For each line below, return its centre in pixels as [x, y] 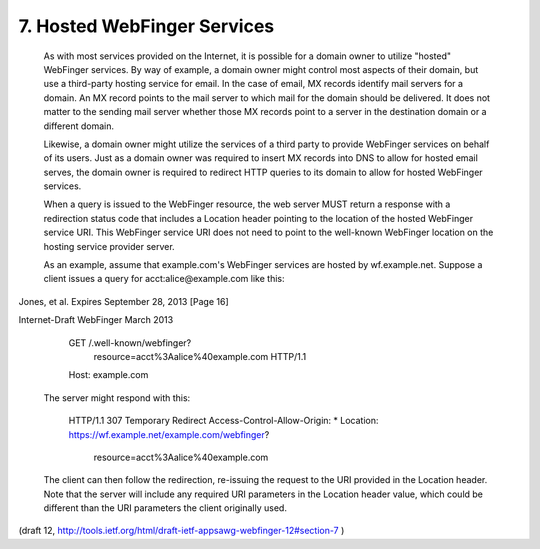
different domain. [79, 126]
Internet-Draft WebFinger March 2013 [96, 320]
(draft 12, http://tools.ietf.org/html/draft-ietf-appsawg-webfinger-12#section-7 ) [181, 531]
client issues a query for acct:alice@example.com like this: [164, 279]
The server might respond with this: [117, 397]
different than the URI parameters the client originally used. [165, 508]
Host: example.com [108, 375]
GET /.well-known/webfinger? [130, 342]
